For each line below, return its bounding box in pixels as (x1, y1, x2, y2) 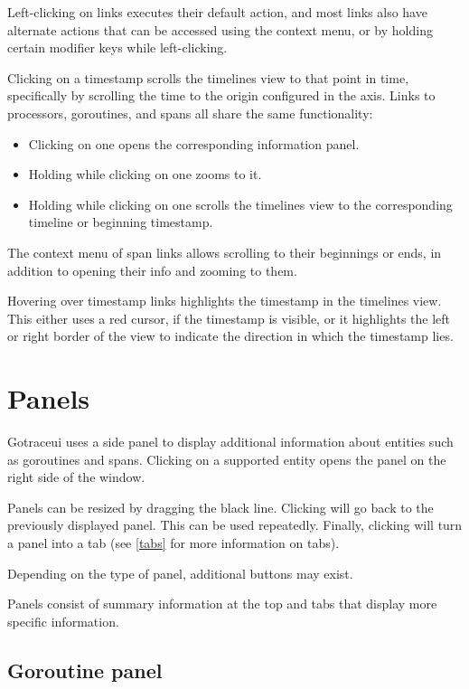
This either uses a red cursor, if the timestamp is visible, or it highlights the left (7, 308, 451, 327)
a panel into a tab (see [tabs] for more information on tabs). (7, 533, 340, 552)
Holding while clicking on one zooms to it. (28, 165, 262, 184)
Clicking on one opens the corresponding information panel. (28, 134, 360, 153)
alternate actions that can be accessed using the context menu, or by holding (7, 20, 433, 39)
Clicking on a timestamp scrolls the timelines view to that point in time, (7, 68, 409, 87)
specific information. (7, 611, 119, 630)
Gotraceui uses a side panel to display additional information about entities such (7, 432, 454, 451)
